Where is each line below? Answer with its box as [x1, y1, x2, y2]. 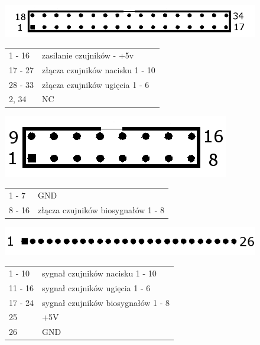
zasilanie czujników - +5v [42, 48, 134, 61]
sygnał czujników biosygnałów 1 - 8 [42, 296, 170, 308]
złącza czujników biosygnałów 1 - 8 [38, 203, 165, 216]
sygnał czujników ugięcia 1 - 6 [42, 281, 151, 294]
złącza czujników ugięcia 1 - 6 [42, 78, 149, 90]
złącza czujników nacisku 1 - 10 [42, 63, 155, 76]
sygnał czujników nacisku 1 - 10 [42, 266, 157, 279]
